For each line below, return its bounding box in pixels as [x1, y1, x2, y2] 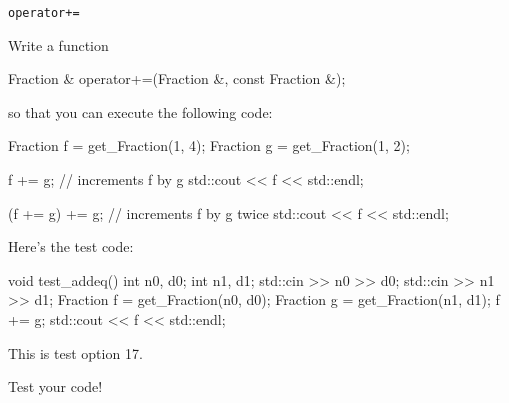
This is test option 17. [8, 342, 143, 363]
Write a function [8, 34, 109, 55]
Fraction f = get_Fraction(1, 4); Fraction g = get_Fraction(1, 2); [8, 135, 410, 156]
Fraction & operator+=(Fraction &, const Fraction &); [8, 68, 346, 89]
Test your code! [8, 376, 103, 397]
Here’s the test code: [8, 236, 134, 257]
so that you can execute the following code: [8, 101, 273, 122]
